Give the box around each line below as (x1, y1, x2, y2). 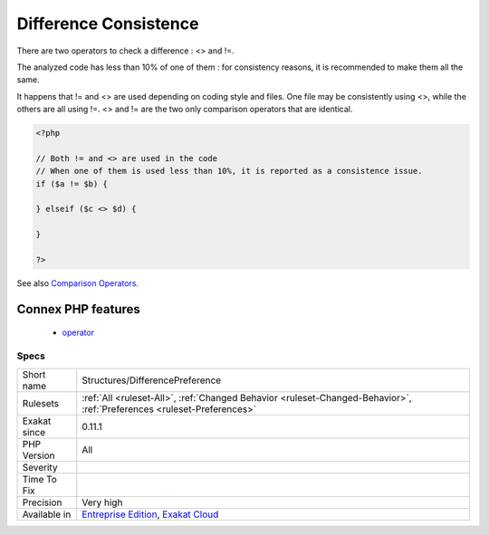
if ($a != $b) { (35, 178, 109, 189)
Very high (81, 496, 123, 509)
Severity (22, 461, 58, 473)
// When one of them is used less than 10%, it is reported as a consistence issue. (35, 166, 423, 177)
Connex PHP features (16, 301, 140, 317)
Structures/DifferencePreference (81, 374, 222, 387)
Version (22, 449, 55, 462)
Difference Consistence (16, 14, 199, 33)
